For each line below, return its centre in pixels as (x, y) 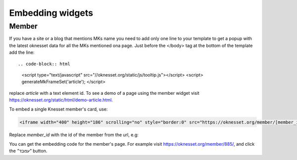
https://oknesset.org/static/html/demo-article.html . (61, 100)
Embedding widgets (51, 13)
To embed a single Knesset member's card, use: (58, 109)
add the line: (22, 52)
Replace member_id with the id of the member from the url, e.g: (74, 135)
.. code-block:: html (44, 64)
